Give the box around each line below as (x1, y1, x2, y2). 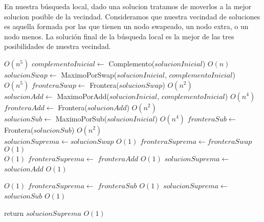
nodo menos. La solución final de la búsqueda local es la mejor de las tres (4, 31, 234, 41)
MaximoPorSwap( (61, 69, 117, 80)
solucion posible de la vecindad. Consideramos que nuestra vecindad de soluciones (4, 11, 260, 21)
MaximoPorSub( (55, 113, 107, 124)
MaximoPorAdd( (57, 90, 109, 101)
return (4, 207, 24, 218)
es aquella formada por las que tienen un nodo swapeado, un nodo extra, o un (4, 21, 249, 32)
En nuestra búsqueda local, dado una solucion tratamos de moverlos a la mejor (4, 1, 252, 11)
